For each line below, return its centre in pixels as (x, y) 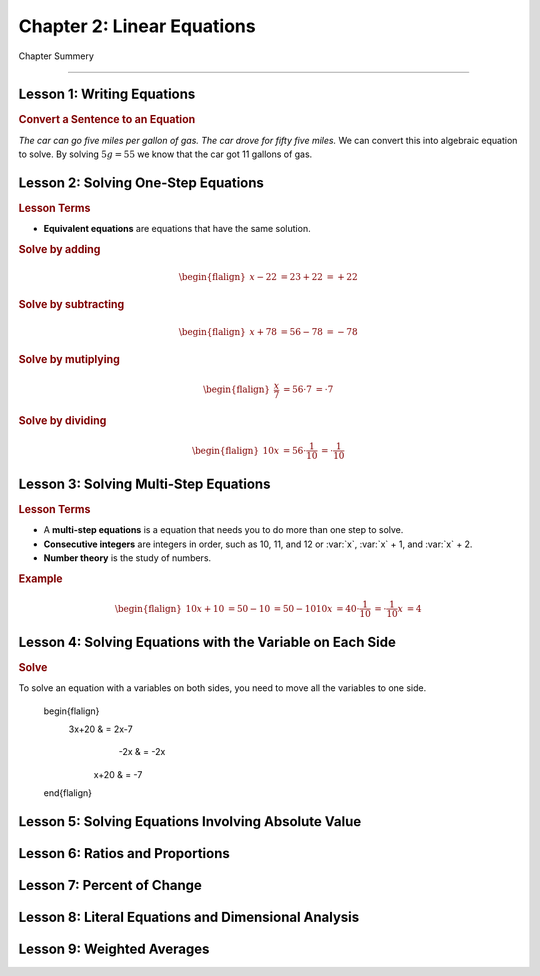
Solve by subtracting (71, 305)
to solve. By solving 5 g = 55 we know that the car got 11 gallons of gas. (165, 154)
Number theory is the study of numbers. (127, 557)
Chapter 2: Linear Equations (137, 26)
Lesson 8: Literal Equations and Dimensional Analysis (189, 916)
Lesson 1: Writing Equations (107, 94)
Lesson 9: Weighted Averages (114, 948)
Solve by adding (59, 250)
